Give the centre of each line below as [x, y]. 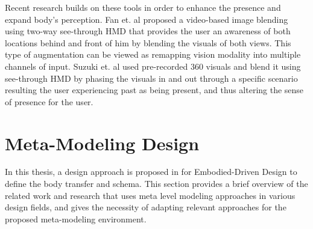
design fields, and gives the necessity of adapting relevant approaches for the [146, 207]
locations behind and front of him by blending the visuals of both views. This [148, 42]
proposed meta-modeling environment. [76, 218]
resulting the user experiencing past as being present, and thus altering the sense [154, 90]
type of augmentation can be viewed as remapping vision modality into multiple [153, 54]
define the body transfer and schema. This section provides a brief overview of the [156, 184]
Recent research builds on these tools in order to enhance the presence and [143, 7]
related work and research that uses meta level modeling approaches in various [150, 195]
